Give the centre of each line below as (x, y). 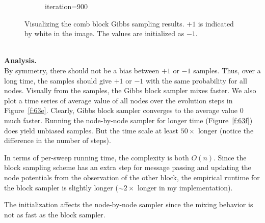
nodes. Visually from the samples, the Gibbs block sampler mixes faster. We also (130, 90)
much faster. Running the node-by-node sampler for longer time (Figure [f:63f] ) (128, 120)
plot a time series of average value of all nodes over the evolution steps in (118, 100)
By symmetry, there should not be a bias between (82, 70)
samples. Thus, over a (227, 70)
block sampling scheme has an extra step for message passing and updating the (128, 167)
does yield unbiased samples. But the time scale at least (91, 130)
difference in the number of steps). (58, 140)
